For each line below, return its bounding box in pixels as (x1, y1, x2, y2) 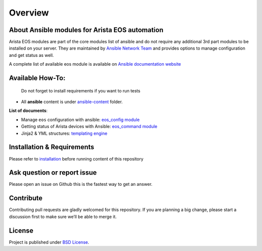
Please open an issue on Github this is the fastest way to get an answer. (9, 181, 153, 187)
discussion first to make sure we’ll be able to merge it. (9, 214, 117, 219)
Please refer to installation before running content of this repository (9, 156, 144, 161)
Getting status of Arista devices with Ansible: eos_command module (21, 124, 158, 129)
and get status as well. (9, 52, 54, 58)
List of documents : (9, 108, 48, 114)
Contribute (9, 194, 43, 202)
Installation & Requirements (9, 143, 95, 151)
